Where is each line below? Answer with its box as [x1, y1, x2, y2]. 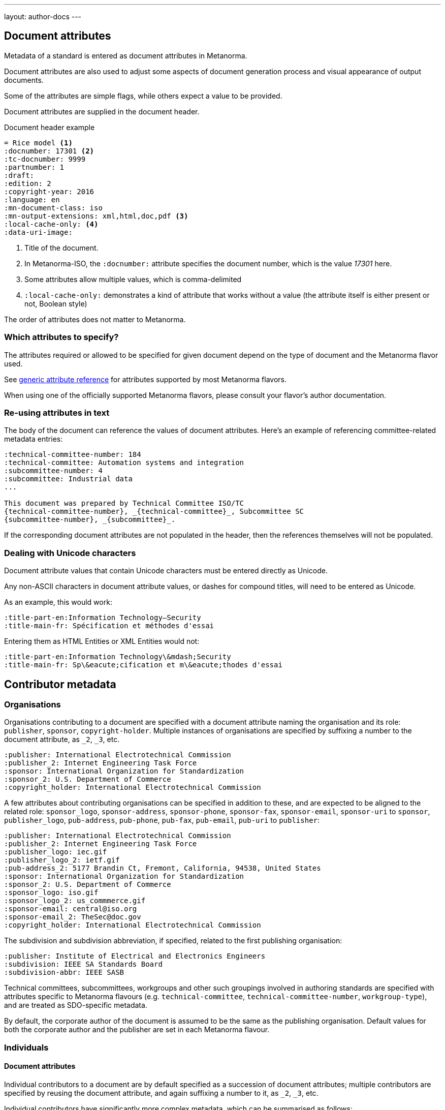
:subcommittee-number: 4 [4, 467, 103, 475]
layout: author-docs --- [4, 12, 82, 21]
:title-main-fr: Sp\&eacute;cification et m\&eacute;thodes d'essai [4, 661, 282, 669]
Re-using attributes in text [4, 407, 110, 418]
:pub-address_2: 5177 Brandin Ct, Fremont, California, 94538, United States [4, 864, 321, 873]
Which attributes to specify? [4, 332, 119, 343]
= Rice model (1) [4, 138, 73, 147]
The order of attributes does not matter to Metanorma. [4, 315, 186, 324]
